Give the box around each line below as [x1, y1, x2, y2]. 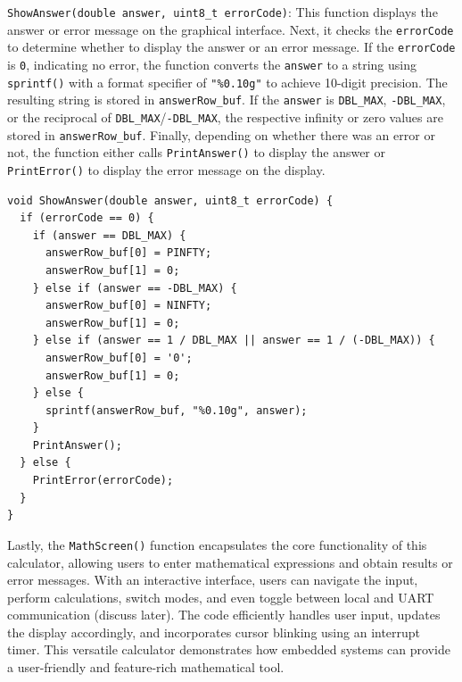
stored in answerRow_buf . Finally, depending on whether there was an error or [7, 125, 435, 144]
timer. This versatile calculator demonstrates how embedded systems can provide [7, 640, 450, 659]
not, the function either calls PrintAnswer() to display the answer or [7, 143, 385, 162]
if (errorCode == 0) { [20, 212, 154, 225]
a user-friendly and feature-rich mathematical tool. [7, 658, 285, 677]
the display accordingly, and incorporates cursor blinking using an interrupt [7, 622, 421, 641]
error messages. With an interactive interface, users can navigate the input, [7, 570, 418, 589]
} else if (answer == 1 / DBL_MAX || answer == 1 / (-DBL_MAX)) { [32, 334, 435, 347]
